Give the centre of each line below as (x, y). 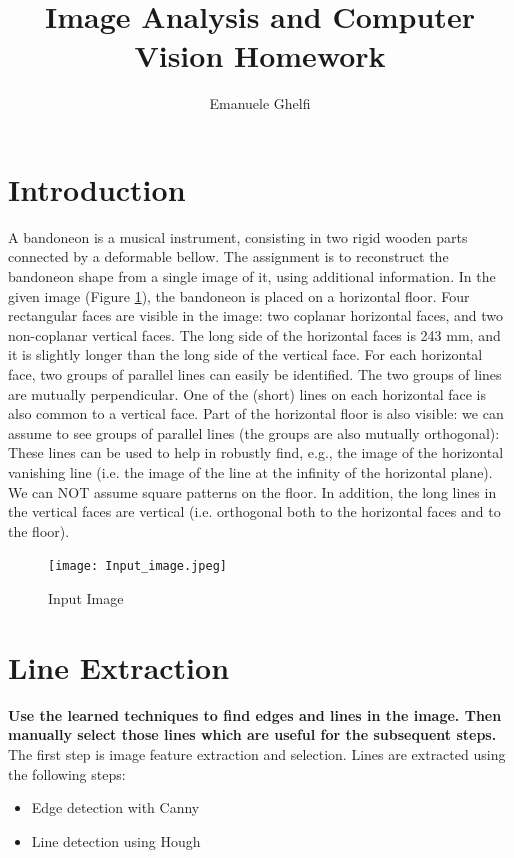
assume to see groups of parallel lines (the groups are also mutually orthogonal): (254, 432)
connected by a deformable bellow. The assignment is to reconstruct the (228, 256)
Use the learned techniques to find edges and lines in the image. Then (255, 714)
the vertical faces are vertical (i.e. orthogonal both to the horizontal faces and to (254, 511)
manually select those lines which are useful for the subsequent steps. (252, 734)
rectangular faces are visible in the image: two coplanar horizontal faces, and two (256, 315)
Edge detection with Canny (115, 807)
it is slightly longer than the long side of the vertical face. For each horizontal (245, 354)
